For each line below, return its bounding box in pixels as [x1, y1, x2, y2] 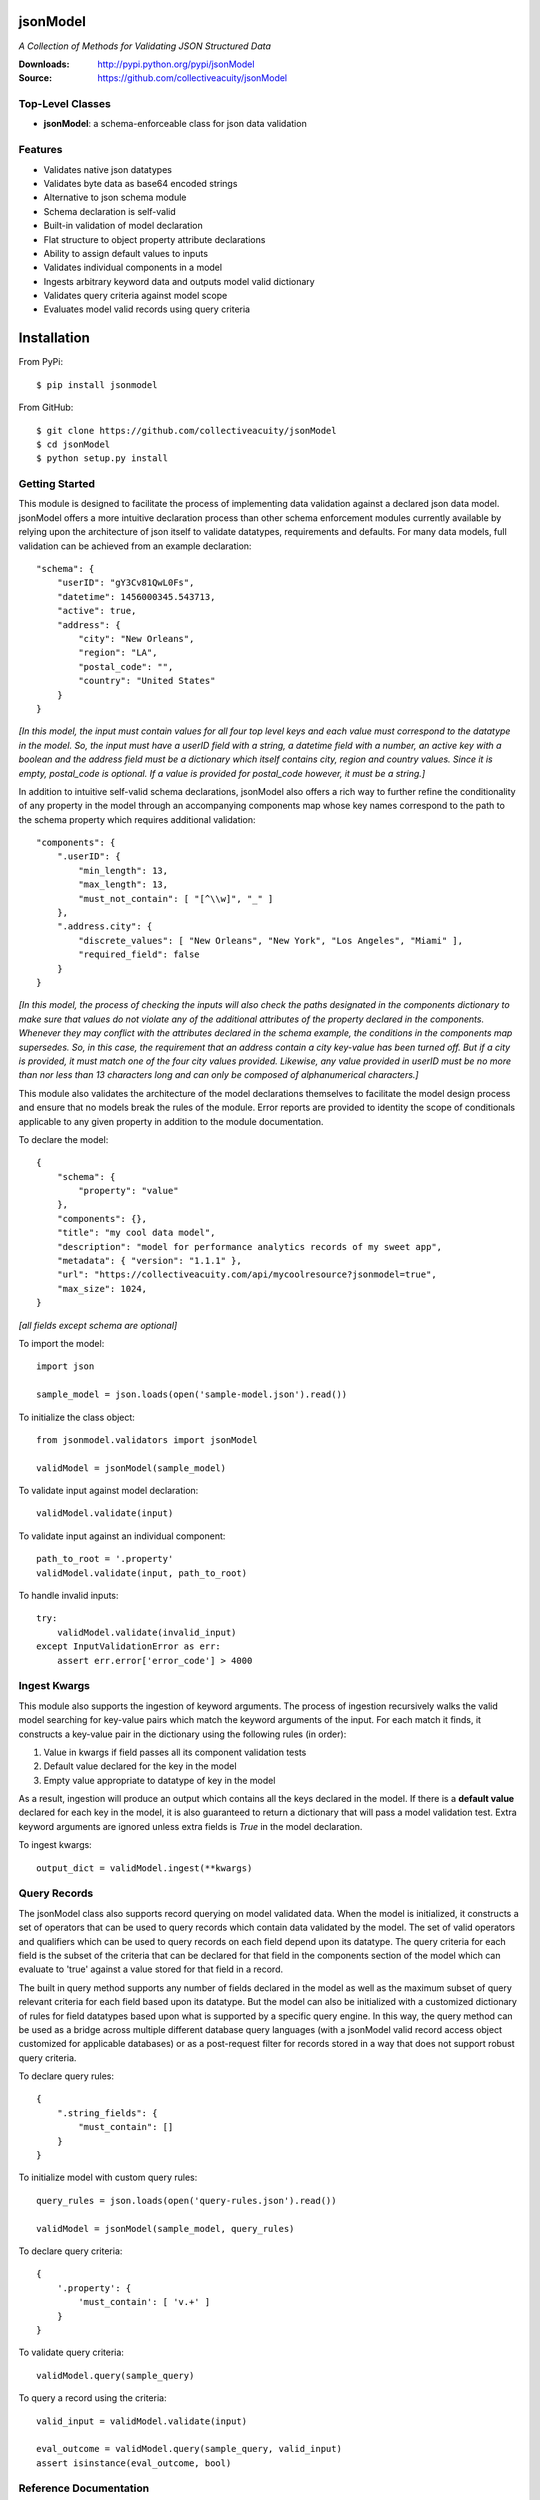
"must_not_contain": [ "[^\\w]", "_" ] [78, 893, 274, 904]
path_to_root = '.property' [36, 1553, 174, 1565]
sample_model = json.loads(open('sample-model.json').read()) [36, 1389, 348, 1400]
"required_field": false [78, 949, 200, 960]
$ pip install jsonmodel [36, 379, 158, 390]
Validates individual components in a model [43, 261, 223, 274]
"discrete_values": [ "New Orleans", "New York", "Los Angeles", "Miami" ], [78, 935, 464, 946]
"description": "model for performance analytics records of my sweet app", [56, 1241, 443, 1252]
